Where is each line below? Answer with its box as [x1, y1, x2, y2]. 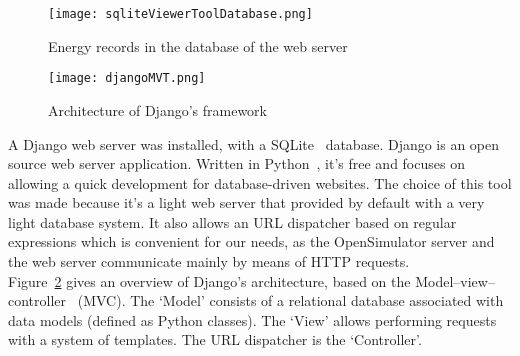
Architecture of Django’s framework [48, 99, 267, 120]
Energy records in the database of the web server [48, 35, 348, 56]
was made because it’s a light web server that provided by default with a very [8, 192, 485, 213]
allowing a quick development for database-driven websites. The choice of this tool [8, 172, 512, 193]
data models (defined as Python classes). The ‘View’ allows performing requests [8, 309, 497, 330]
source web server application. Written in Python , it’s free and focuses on [8, 153, 465, 174]
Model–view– [415, 270, 495, 291]
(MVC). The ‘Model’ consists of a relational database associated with [77, 290, 504, 311]
